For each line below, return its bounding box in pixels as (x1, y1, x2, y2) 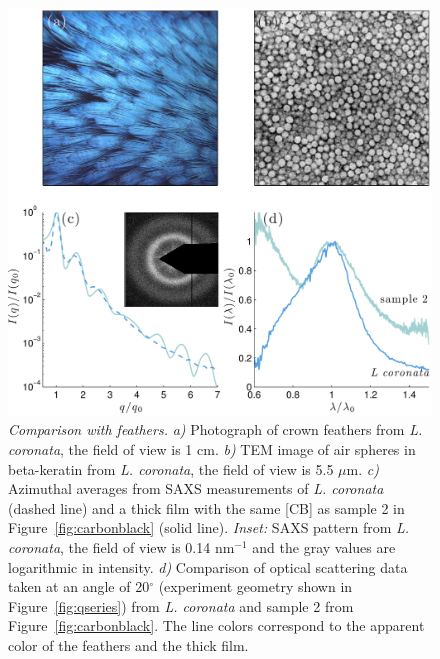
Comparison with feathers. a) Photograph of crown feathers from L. (8, 419, 423, 440)
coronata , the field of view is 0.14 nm (8, 537, 235, 557)
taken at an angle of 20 (8, 576, 150, 597)
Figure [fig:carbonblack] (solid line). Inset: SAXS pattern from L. (8, 517, 410, 538)
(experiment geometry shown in (158, 576, 353, 597)
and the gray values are (252, 537, 396, 557)
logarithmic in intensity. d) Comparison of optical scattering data (8, 556, 408, 577)
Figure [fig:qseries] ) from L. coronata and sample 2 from (8, 595, 354, 616)
